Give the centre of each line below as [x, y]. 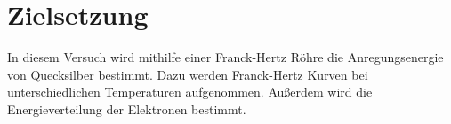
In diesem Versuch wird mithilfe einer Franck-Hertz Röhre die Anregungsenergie [225, 57]
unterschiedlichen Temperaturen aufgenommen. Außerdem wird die [190, 92]
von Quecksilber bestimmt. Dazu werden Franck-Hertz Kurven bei [188, 74]
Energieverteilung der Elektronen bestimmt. [127, 108]
